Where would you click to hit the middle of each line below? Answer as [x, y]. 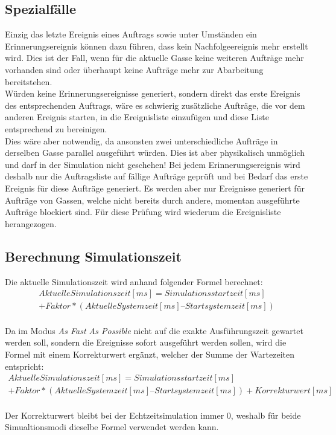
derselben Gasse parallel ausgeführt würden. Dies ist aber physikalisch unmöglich [155, 153]
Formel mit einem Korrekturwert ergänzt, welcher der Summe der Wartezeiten [150, 354]
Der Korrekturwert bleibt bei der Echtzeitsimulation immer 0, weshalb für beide [153, 415]
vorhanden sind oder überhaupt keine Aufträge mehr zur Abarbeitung [134, 69]
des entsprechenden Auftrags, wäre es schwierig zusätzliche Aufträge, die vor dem [155, 105]
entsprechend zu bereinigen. [56, 128]
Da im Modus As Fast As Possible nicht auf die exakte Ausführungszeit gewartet [154, 330]
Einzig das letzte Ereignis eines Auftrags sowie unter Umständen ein [131, 34]
